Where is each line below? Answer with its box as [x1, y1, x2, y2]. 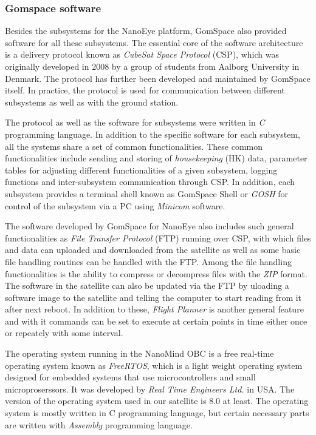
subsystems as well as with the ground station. [5, 95, 179, 108]
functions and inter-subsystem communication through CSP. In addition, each [5, 175, 295, 188]
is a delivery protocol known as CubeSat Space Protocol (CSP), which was [5, 48, 279, 61]
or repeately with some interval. [5, 326, 123, 339]
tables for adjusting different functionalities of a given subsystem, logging [5, 163, 278, 176]
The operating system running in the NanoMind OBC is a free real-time [5, 347, 274, 360]
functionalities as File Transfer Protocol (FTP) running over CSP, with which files [5, 231, 311, 244]
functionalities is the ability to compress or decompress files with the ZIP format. [5, 267, 307, 280]
